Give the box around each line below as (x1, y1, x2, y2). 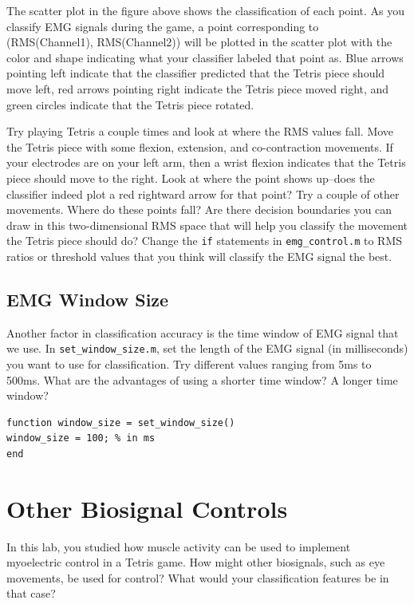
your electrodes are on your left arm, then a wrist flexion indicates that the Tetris (6, 154, 406, 171)
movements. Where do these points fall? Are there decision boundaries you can (6, 201, 392, 218)
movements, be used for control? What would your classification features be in (6, 569, 389, 586)
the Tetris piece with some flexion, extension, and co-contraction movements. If (6, 138, 393, 155)
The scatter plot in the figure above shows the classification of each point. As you (6, 2, 405, 18)
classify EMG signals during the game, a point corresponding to (6, 18, 319, 34)
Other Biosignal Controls (6, 491, 288, 524)
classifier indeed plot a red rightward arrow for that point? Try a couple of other (6, 185, 400, 202)
